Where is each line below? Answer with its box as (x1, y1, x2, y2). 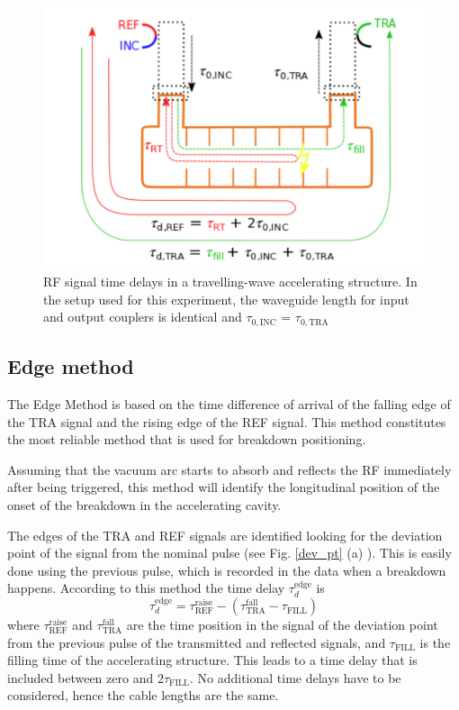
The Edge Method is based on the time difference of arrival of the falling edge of (7, 395, 451, 414)
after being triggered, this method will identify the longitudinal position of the (7, 478, 440, 496)
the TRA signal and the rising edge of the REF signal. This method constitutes (7, 412, 446, 431)
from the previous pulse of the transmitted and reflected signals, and (7, 633, 386, 651)
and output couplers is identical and (43, 307, 242, 326)
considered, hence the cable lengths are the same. (7, 686, 279, 705)
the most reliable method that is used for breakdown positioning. (7, 430, 366, 449)
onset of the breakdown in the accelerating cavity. (7, 496, 282, 514)
